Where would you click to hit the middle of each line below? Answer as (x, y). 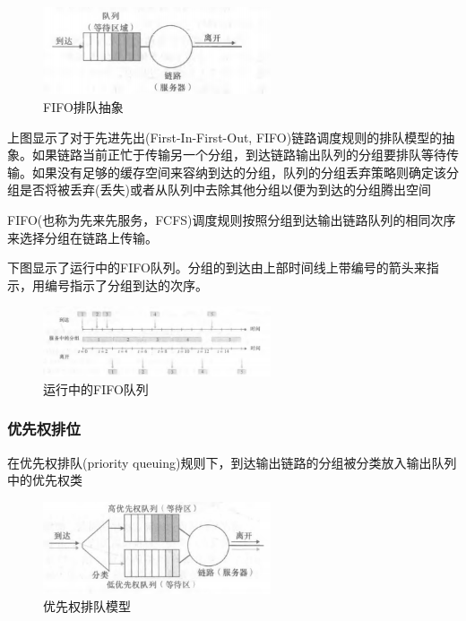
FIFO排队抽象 (83, 107)
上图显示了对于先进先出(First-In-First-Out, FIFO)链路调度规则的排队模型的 (225, 137)
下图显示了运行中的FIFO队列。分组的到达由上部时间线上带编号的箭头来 (217, 267)
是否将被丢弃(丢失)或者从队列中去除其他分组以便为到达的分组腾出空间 (225, 190)
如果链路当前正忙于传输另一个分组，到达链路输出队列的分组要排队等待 (239, 155)
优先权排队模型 (87, 606)
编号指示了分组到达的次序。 (126, 285)
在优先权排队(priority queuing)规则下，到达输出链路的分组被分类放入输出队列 (232, 462)
